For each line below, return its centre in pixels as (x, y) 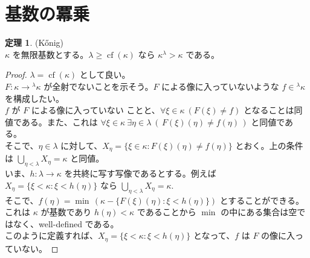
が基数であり (66, 212)
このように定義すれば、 (51, 235)
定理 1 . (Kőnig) (34, 42)
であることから (166, 212)
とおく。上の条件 (269, 145)
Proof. (16, 74)
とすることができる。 (262, 200)
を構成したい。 (34, 98)
